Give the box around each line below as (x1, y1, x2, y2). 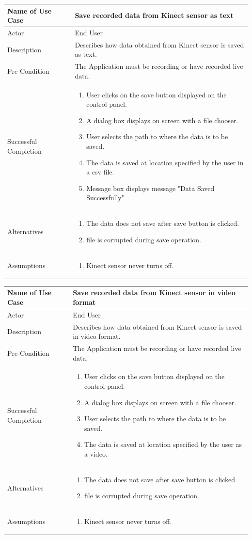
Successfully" (86, 192, 124, 203)
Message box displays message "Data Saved (86, 183, 215, 193)
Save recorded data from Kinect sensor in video (73, 287, 236, 298)
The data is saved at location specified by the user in (86, 157, 244, 167)
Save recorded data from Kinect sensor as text (75, 10, 234, 20)
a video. (84, 449, 108, 459)
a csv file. (86, 167, 114, 177)
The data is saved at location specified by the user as (84, 439, 242, 449)
